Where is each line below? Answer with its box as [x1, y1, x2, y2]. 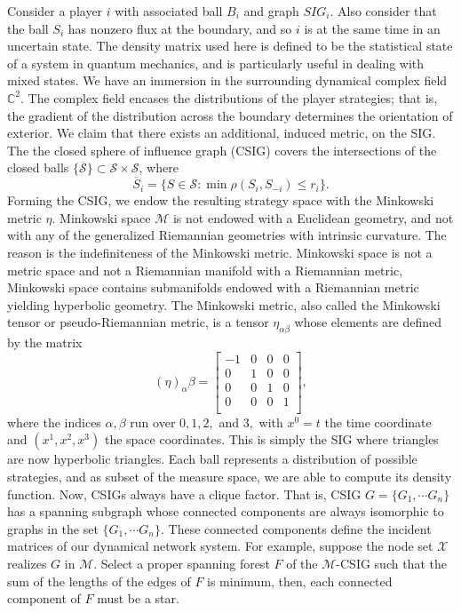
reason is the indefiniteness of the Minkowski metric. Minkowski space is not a [7, 243, 433, 261]
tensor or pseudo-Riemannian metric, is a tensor [7, 313, 269, 331]
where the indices [7, 412, 101, 431]
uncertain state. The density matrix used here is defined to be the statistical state [7, 36, 453, 55]
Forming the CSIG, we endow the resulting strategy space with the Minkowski [7, 191, 434, 210]
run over [130, 412, 176, 431]
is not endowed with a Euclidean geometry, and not [172, 208, 454, 227]
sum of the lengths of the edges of [7, 571, 191, 590]
